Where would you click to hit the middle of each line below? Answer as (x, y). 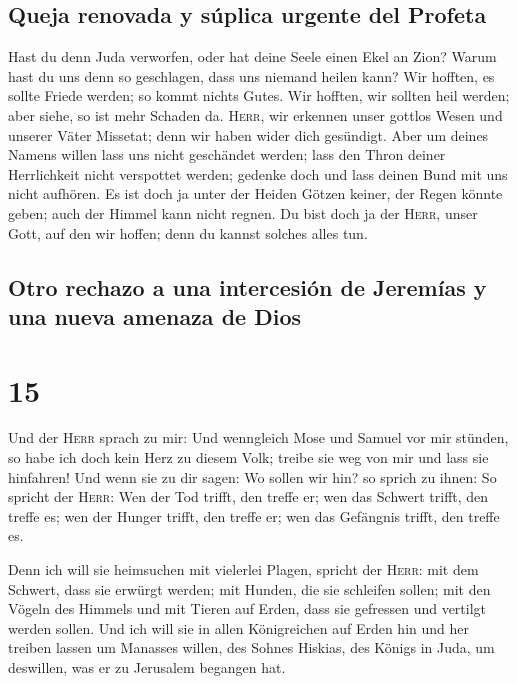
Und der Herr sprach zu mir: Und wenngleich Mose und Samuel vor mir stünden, (258, 437)
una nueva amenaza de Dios (154, 315)
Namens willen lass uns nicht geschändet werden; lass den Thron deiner (227, 154)
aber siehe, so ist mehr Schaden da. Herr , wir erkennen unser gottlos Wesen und (255, 114)
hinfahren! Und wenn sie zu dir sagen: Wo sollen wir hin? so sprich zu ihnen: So (252, 476)
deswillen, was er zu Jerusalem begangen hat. (147, 666)
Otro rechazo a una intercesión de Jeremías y (247, 286)
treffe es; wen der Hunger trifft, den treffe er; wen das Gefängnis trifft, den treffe (254, 515)
